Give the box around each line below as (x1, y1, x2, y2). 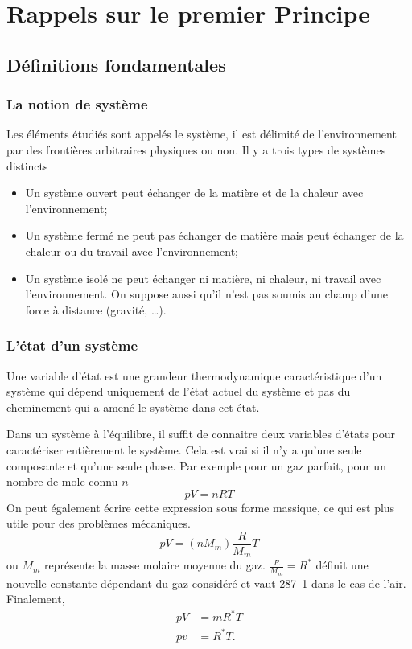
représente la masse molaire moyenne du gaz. (44, 557, 266, 573)
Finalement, (6, 590, 65, 607)
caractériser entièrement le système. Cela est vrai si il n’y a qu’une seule (6, 441, 362, 458)
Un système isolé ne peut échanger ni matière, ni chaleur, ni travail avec (25, 269, 381, 286)
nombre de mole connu (6, 473, 118, 490)
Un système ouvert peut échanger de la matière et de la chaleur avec (25, 184, 364, 201)
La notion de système (6, 94, 148, 114)
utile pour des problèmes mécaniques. (6, 515, 191, 532)
